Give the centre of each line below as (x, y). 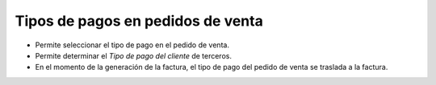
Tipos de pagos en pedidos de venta (139, 21)
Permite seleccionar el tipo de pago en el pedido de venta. (132, 45)
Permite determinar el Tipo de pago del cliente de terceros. (133, 55)
